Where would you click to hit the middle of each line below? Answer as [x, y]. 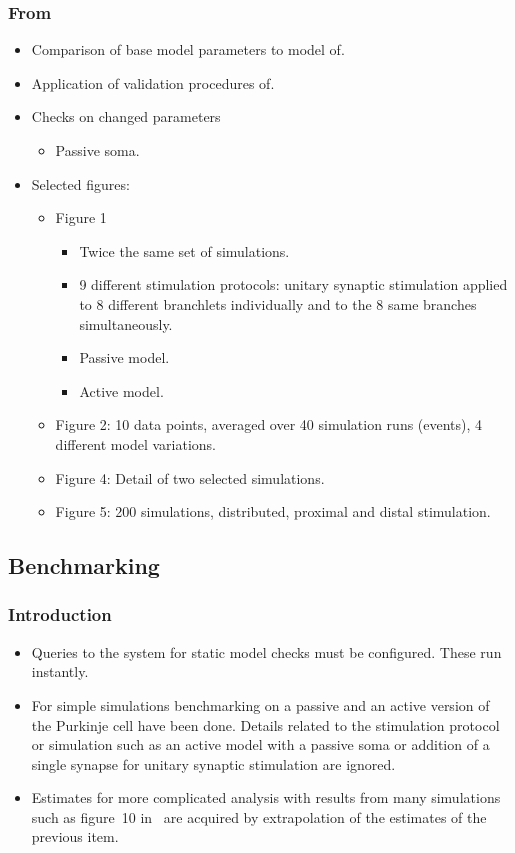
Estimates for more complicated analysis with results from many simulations [266, 797]
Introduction [60, 614]
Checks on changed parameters [126, 116]
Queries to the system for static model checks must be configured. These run [266, 651]
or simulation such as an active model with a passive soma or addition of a [260, 744]
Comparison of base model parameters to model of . [188, 49]
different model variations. [135, 443]
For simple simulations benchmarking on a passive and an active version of [260, 704]
